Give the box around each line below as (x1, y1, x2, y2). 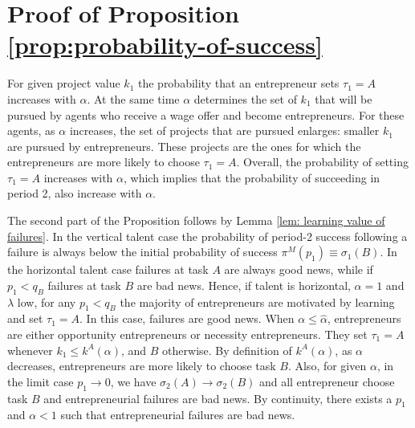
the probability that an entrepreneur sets (137, 75, 340, 92)
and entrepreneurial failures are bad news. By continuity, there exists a (43, 389, 393, 406)
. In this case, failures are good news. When (79, 310, 295, 327)
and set (7, 310, 43, 327)
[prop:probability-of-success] (7, 28, 323, 61)
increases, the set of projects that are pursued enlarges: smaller (69, 122, 380, 139)
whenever (7, 341, 53, 358)
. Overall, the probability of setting (236, 153, 409, 170)
